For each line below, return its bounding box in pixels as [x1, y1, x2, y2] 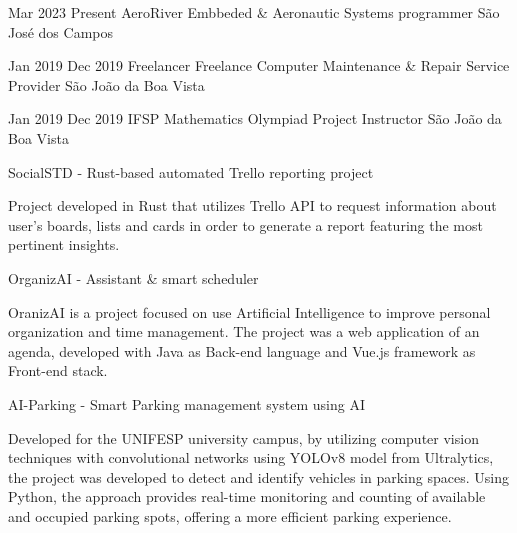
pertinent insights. [8, 234, 120, 255]
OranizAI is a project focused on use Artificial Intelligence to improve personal [8, 301, 491, 322]
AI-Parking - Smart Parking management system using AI [8, 393, 365, 414]
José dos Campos [8, 21, 114, 42]
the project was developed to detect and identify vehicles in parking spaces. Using [8, 466, 509, 487]
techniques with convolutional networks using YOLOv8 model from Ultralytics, [8, 447, 494, 468]
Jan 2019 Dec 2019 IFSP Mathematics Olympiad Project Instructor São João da [8, 108, 502, 129]
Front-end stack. [8, 360, 108, 381]
